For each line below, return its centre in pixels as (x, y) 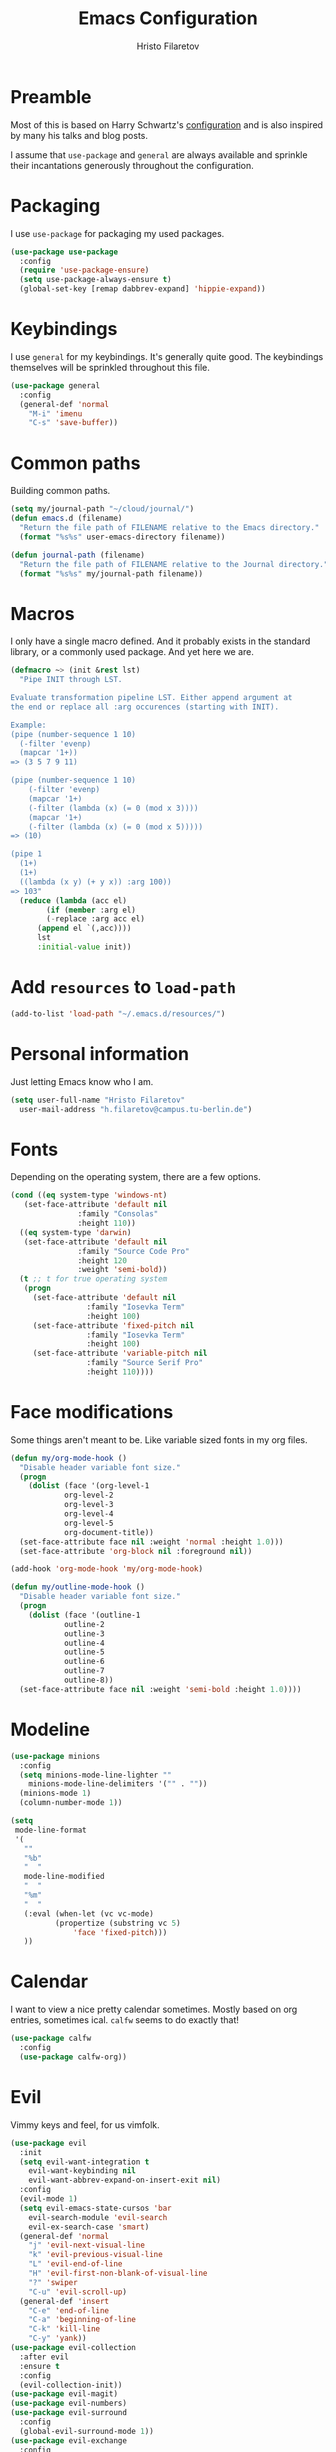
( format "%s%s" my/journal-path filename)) (111, 573)
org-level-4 (88, 1514)
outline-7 (84, 1671)
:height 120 (102, 1260)
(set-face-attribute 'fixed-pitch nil (113, 1325)
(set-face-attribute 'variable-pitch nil (120, 1353)
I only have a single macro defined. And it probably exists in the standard (160, 641)
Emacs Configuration (168, 18)
